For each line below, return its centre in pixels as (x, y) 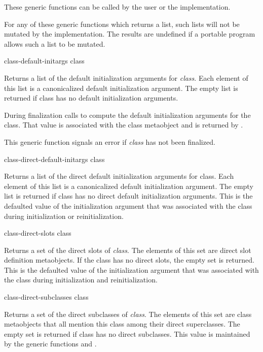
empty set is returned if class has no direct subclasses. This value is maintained (127, 333)
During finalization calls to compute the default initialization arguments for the (127, 115)
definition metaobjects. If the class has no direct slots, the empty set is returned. (129, 260)
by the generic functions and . (50, 344)
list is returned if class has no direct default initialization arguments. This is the (128, 196)
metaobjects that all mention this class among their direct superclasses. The (122, 324)
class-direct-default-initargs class (54, 159)
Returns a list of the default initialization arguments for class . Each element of (126, 77)
